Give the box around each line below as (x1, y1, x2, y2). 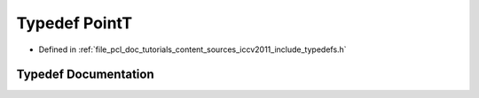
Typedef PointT (16, 13, 133, 33)
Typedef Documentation (16, 67, 154, 82)
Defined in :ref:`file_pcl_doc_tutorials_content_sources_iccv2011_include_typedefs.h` (38, 44, 347, 55)
